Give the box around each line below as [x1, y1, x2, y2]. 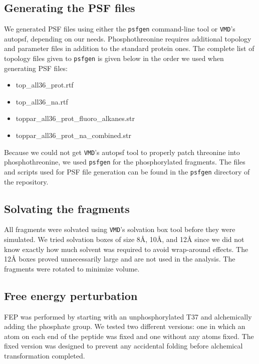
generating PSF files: [4, 62, 68, 73]
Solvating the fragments [4, 200, 130, 216]
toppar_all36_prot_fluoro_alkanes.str [16, 113, 135, 123]
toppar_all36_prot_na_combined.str [16, 130, 131, 140]
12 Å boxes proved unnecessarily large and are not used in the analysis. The [4, 253, 235, 264]
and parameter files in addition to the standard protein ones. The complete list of [4, 43, 254, 53]
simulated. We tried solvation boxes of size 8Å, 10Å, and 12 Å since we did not [4, 234, 244, 244]
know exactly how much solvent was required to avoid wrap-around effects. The [4, 243, 248, 254]
